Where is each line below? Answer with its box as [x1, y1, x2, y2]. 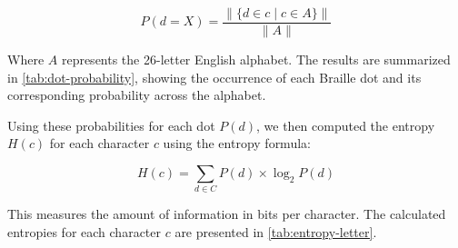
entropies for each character [7, 222, 161, 241]
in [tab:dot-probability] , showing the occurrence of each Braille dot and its [7, 67, 422, 86]
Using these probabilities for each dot [7, 115, 215, 134]
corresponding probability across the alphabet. [7, 85, 266, 104]
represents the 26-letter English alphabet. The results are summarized [61, 50, 451, 69]
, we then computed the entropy [256, 115, 435, 134]
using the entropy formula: [163, 134, 311, 153]
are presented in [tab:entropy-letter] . [174, 222, 377, 241]
